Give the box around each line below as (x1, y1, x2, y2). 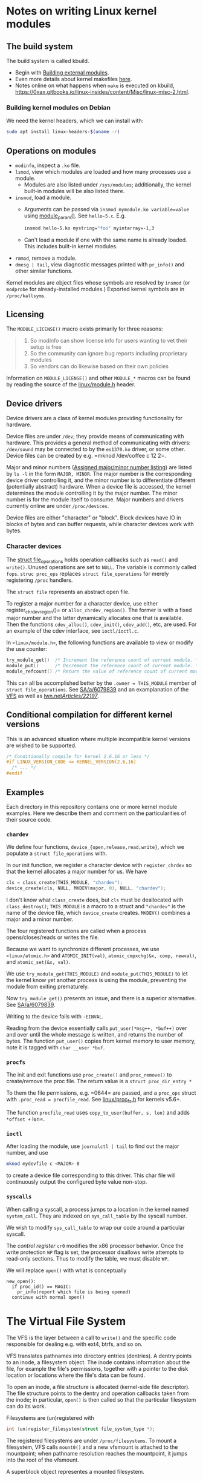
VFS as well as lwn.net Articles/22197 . (6, 692, 100, 699)
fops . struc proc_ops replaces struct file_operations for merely (6, 570, 169, 578)
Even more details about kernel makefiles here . (14, 76, 132, 82)
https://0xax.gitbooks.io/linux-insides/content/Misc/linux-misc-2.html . (14, 88, 190, 95)
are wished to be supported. (6, 742, 77, 749)
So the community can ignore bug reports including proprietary (30, 350, 188, 357)
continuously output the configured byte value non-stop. (6, 1178, 147, 1186)
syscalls (6, 1193, 32, 1200)
